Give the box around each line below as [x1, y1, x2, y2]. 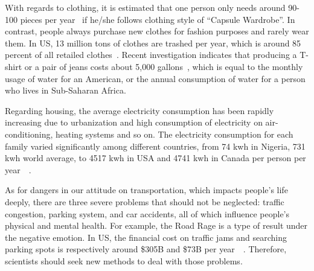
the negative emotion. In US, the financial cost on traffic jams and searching [5, 231, 287, 243]
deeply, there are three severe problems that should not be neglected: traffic [5, 195, 284, 208]
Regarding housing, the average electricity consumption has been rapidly [5, 104, 274, 116]
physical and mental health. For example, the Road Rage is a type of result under [5, 219, 308, 232]
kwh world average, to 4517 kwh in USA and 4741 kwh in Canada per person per [5, 151, 306, 164]
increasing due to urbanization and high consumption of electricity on [5, 116, 263, 129]
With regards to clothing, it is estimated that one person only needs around [5, 1, 286, 13]
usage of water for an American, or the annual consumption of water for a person [5, 72, 306, 84]
